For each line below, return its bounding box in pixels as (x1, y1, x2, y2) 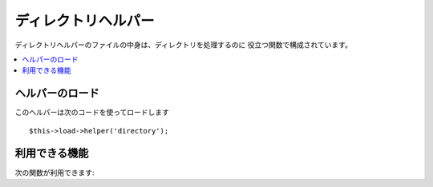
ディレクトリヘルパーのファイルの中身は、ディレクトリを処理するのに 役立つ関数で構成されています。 (14, 40, 353, 50)
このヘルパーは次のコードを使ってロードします (14, 108, 170, 117)
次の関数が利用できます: (14, 168, 95, 177)
